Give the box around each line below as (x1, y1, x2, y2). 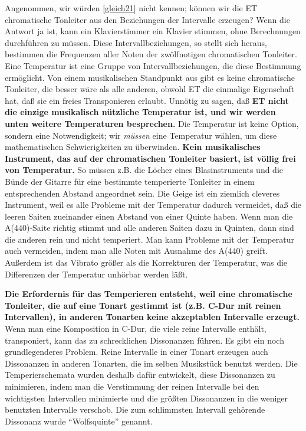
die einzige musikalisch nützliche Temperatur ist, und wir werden (5, 106, 276, 118)
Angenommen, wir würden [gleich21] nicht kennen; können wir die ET (5, 2, 258, 14)
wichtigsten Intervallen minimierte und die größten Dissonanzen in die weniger (5, 391, 288, 404)
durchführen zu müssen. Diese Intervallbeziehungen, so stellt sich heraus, (5, 36, 267, 48)
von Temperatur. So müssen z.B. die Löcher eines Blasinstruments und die (5, 164, 284, 176)
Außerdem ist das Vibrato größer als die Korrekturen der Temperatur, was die (5, 256, 288, 269)
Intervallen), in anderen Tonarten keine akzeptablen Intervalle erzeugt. (5, 311, 300, 323)
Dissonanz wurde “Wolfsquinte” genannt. (5, 414, 153, 427)
